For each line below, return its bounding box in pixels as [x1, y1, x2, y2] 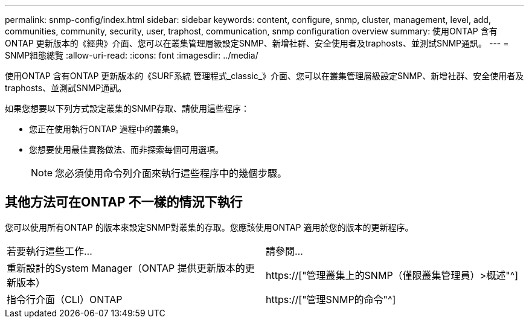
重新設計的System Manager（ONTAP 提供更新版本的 [7, 261, 245, 274]
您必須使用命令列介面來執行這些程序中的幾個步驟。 [55, 167, 287, 179]
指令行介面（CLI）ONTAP [7, 293, 123, 305]
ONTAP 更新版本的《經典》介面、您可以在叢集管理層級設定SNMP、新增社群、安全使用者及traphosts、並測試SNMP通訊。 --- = [5, 38, 509, 48]
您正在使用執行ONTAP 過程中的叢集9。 [29, 124, 184, 134]
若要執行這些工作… [7, 245, 92, 257]
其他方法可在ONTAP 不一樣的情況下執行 [5, 194, 243, 210]
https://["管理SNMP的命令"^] [266, 293, 396, 305]
